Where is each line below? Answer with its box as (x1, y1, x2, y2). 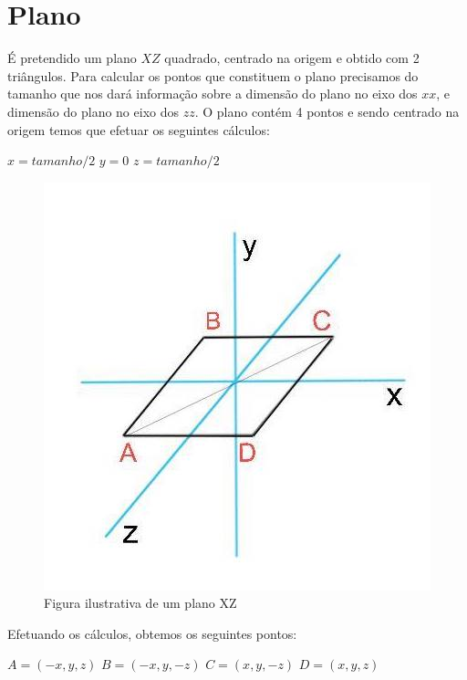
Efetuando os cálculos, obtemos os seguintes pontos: (7, 623, 297, 643)
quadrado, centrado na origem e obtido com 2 (164, 48, 420, 68)
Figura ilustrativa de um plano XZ (44, 593, 237, 612)
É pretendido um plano (7, 48, 137, 68)
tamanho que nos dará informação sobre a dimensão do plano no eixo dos (7, 84, 418, 103)
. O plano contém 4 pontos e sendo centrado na (194, 101, 460, 120)
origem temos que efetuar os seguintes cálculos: (7, 120, 270, 139)
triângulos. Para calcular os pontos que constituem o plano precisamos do (7, 66, 419, 85)
